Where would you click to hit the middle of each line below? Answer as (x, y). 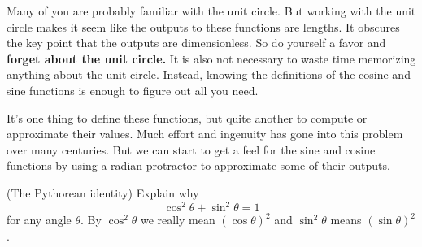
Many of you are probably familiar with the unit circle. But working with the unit (211, 11)
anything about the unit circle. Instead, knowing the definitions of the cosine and (209, 74)
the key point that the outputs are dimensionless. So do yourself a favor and (196, 43)
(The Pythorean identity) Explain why (103, 192)
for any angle (39, 220)
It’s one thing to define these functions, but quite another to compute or (187, 117)
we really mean (178, 220)
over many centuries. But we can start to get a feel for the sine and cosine (191, 149)
